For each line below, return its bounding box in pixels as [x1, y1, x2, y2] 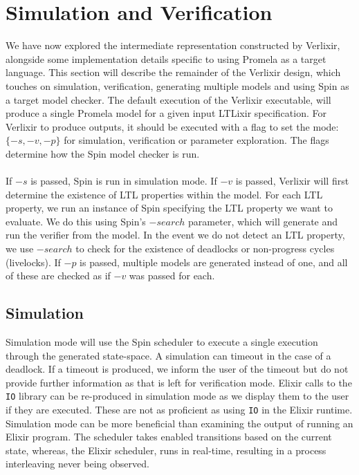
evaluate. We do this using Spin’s [6, 214, 146, 228]
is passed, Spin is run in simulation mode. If [30, 174, 217, 188]
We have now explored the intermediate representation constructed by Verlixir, [6, 38, 340, 53]
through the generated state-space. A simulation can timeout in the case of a [6, 348, 331, 362]
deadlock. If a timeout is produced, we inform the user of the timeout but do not [6, 362, 349, 376]
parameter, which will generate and [188, 214, 338, 228]
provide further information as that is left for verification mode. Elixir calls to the [6, 375, 352, 389]
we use [6, 241, 34, 256]
